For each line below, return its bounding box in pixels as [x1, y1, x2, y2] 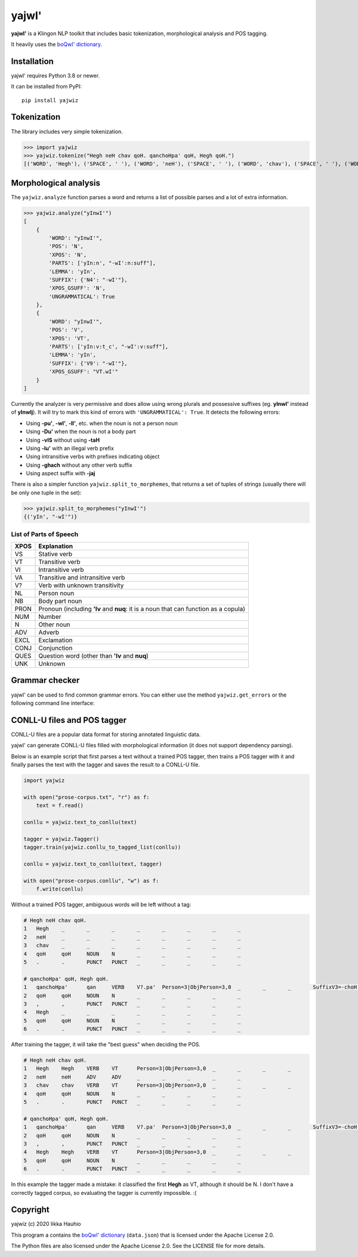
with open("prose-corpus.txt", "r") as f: [23, 794, 150, 800]
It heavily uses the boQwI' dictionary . [11, 41, 103, 48]
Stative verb [38, 550, 73, 558]
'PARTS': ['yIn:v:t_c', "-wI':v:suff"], [48, 343, 169, 350]
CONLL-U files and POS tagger [11, 715, 126, 725]
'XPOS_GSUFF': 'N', [48, 285, 106, 292]
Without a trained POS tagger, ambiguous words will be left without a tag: [11, 901, 192, 908]
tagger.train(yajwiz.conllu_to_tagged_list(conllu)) [23, 844, 181, 851]
